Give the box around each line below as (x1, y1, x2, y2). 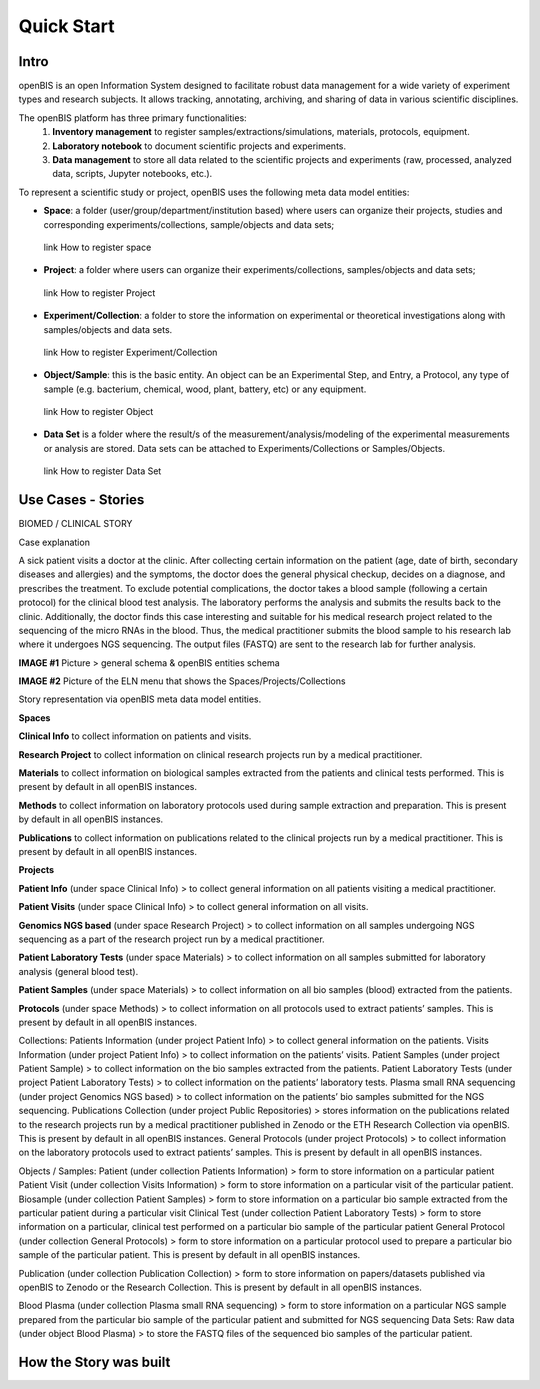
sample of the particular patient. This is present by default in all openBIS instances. (18, 1249, 361, 1261)
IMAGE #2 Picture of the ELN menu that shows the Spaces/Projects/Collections (18, 675, 346, 687)
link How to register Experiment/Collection (43, 346, 218, 358)
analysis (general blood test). (18, 965, 139, 977)
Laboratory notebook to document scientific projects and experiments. (52, 140, 347, 152)
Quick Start (18, 15, 115, 37)
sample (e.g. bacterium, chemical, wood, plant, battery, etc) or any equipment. (43, 383, 367, 395)
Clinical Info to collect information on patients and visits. (18, 730, 252, 742)
